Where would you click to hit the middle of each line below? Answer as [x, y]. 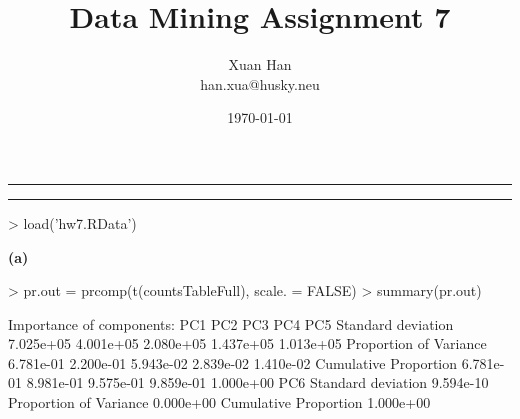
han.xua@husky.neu [260, 83]
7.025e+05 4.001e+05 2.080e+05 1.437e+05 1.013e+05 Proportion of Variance [247, 343]
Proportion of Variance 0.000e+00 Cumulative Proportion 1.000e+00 [219, 402]
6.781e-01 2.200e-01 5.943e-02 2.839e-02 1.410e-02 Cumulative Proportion [233, 362]
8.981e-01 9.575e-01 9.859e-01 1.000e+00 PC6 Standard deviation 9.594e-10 [257, 382]
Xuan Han [260, 64]
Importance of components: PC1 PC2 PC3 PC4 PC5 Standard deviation [231, 323]
